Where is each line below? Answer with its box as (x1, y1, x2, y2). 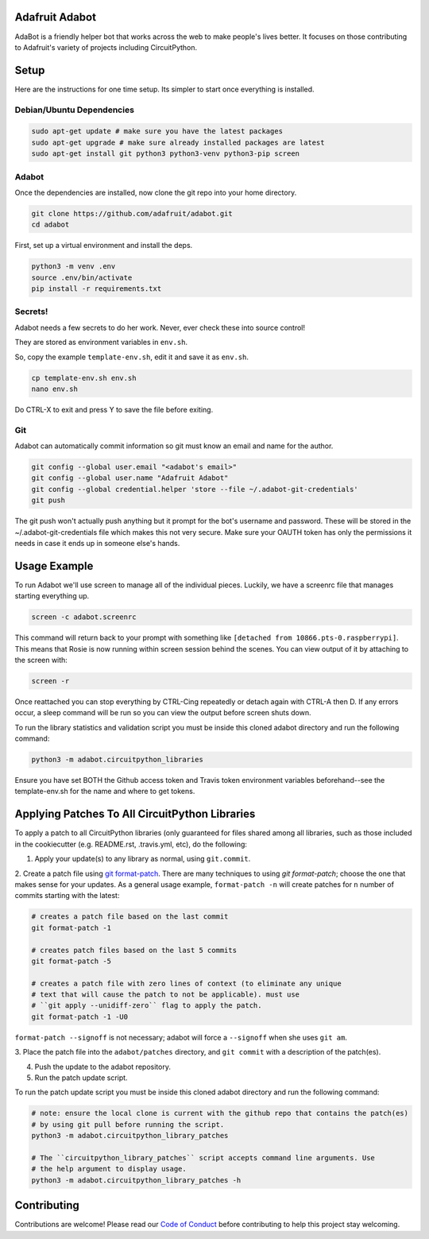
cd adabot (31, 220, 70, 230)
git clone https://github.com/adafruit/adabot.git (31, 209, 234, 218)
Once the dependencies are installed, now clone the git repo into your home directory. (14, 188, 297, 197)
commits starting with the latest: (14, 891, 120, 900)
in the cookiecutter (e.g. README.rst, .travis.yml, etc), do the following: (14, 839, 248, 849)
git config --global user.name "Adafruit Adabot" (31, 474, 229, 482)
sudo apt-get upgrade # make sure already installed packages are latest (31, 137, 325, 147)
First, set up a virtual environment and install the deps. (14, 241, 193, 250)
